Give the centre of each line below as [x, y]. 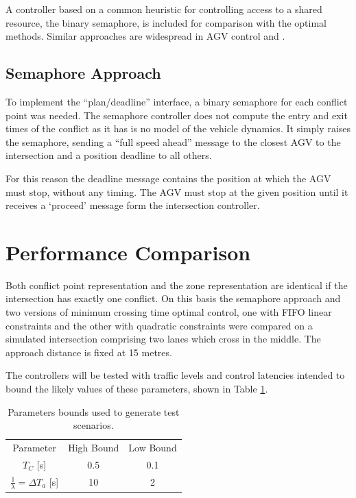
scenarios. [94, 425]
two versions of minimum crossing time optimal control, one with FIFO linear [169, 312]
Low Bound [153, 448]
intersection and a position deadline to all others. [109, 155]
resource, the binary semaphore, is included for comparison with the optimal [166, 22]
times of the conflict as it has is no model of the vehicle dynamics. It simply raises [178, 128]
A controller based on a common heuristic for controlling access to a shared [164, 9]
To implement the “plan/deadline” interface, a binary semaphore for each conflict [177, 101]
